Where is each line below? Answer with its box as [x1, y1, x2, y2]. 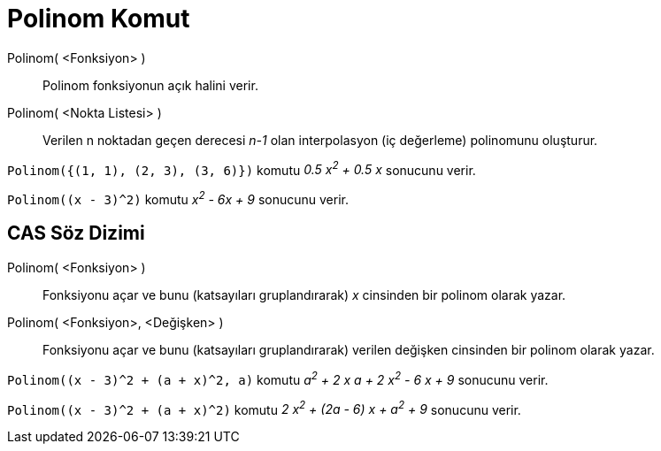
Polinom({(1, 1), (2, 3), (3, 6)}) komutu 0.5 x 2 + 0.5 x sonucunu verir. [7, 159, 476, 178]
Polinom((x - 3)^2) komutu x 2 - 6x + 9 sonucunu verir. [7, 189, 350, 208]
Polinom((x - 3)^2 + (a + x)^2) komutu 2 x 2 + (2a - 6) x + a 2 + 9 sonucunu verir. [7, 399, 521, 417]
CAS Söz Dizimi [7, 222, 145, 245]
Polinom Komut [7, 4, 190, 34]
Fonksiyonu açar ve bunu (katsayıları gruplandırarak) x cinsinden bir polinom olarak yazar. [42, 287, 566, 302]
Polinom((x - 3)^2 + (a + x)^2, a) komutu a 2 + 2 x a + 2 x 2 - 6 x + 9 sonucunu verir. [7, 369, 549, 387]
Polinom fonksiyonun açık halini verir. [42, 77, 258, 93]
